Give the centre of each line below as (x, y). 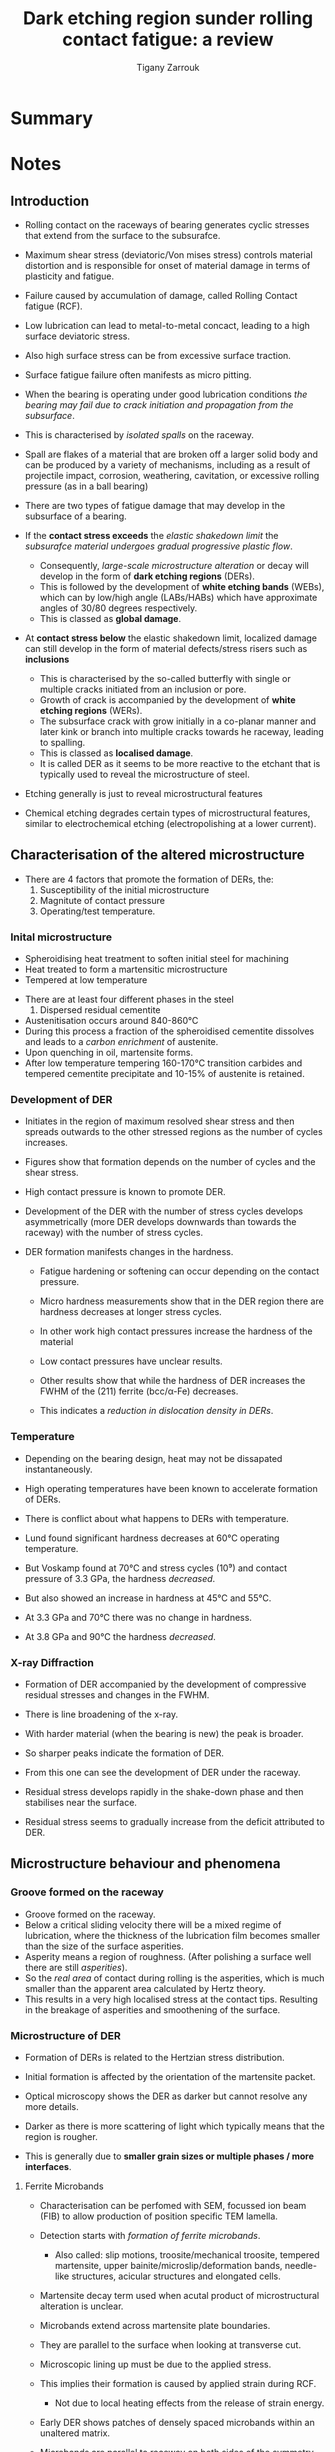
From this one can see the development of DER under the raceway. (163, 1772)
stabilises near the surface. (81, 1802)
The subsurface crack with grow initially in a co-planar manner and (178, 721)
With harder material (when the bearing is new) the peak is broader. (164, 1733)
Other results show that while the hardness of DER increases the (172, 1381)
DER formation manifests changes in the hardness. (129, 1252)
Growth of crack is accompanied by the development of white (167, 699)
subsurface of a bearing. (75, 516)
